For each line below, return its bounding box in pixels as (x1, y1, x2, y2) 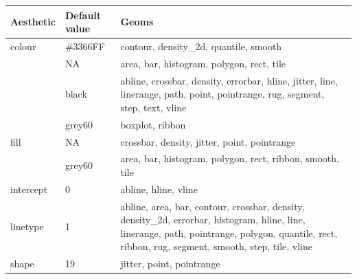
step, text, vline (120, 100, 187, 114)
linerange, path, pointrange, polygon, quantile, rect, (120, 225, 338, 240)
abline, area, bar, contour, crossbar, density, (120, 199, 305, 213)
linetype (10, 219, 44, 234)
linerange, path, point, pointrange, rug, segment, (120, 87, 325, 101)
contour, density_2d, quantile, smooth (120, 38, 282, 53)
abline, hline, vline (120, 181, 198, 196)
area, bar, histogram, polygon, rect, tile (120, 56, 286, 70)
